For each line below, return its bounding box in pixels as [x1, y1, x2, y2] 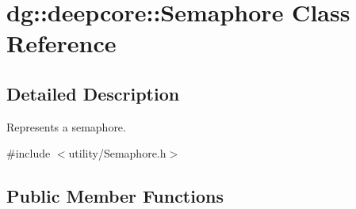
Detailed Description [6, 81, 180, 105]
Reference [6, 27, 117, 59]
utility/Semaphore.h [68, 145, 167, 161]
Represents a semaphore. [6, 118, 126, 135]
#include [6, 145, 51, 161]
